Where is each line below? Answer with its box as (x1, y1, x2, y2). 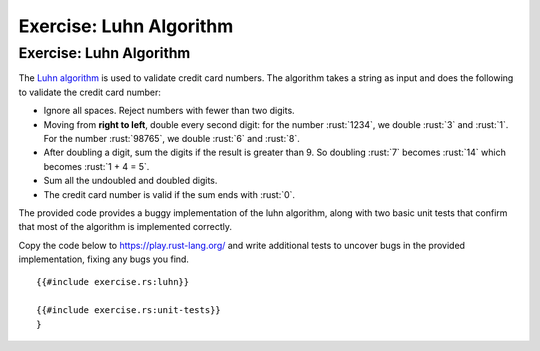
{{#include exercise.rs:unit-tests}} (36, 305, 222, 316)
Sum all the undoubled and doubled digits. (43, 175, 218, 187)
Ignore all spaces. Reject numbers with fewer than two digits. (43, 105, 295, 117)
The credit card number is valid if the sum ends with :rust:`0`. (43, 188, 295, 200)
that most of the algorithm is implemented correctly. (18, 221, 233, 233)
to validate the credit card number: (18, 86, 162, 98)
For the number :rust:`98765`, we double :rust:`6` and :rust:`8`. (43, 132, 300, 144)
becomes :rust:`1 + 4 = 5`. (43, 160, 150, 172)
